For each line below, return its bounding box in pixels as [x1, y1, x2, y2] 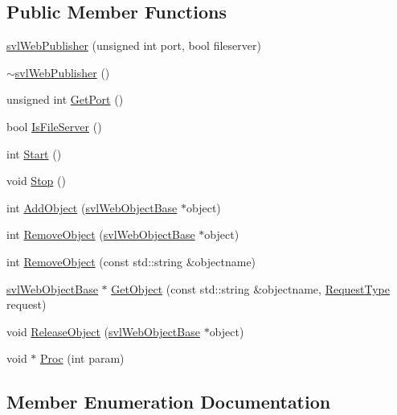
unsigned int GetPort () [6, 91, 124, 108]
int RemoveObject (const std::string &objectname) [6, 253, 256, 269]
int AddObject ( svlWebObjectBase [6, 199, 178, 216]
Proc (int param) [40, 350, 125, 367]
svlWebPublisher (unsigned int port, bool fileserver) [6, 37, 261, 54]
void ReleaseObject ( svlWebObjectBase [6, 323, 200, 339]
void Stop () [6, 172, 66, 189]
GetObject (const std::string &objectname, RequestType [111, 280, 391, 297]
